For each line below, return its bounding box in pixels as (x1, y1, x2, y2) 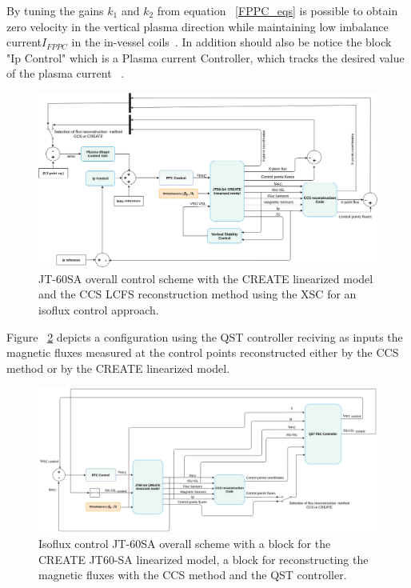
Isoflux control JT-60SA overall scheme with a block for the (38, 535, 331, 552)
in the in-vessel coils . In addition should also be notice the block (71, 34, 392, 50)
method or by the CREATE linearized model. (6, 359, 230, 376)
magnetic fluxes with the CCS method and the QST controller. (38, 566, 347, 583)
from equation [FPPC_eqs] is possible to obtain (157, 2, 398, 18)
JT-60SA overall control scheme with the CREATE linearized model (38, 270, 373, 286)
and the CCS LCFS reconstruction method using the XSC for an (38, 286, 357, 302)
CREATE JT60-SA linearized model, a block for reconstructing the (38, 550, 369, 567)
